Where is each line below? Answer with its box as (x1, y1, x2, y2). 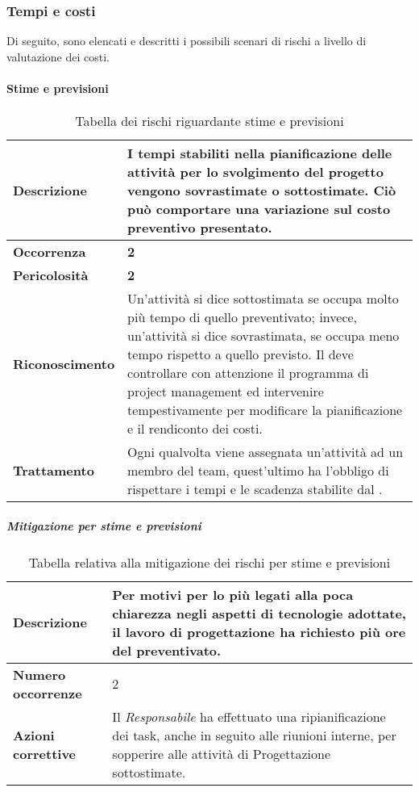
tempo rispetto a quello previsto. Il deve (127, 345, 354, 364)
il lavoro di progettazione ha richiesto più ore (112, 622, 406, 641)
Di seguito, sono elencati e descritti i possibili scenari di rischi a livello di (6, 32, 367, 49)
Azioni (13, 725, 55, 744)
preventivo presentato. (127, 218, 272, 237)
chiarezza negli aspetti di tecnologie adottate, (112, 603, 406, 622)
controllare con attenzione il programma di (127, 363, 369, 383)
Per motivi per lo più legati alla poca (112, 585, 354, 604)
